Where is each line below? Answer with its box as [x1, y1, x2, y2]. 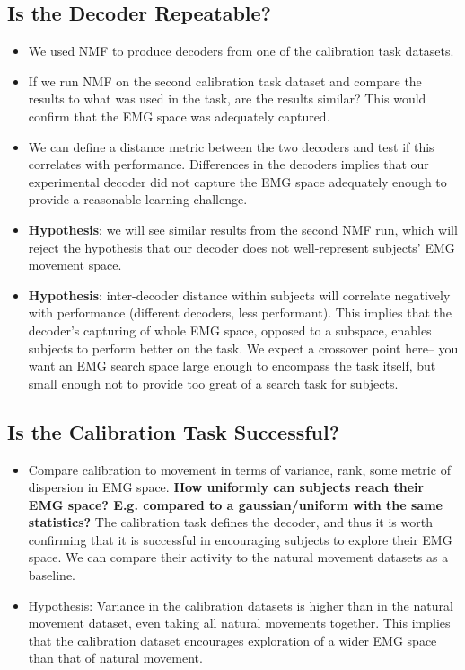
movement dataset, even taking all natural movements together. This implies [28, 613, 451, 632]
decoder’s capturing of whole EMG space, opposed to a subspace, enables [28, 320, 432, 339]
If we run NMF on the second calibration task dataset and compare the [28, 71, 422, 90]
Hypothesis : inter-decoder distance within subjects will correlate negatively [28, 285, 451, 304]
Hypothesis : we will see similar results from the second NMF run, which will [28, 219, 458, 238]
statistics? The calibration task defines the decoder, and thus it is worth [28, 513, 433, 532]
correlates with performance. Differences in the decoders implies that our [28, 155, 429, 174]
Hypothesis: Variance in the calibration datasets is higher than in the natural [28, 595, 453, 614]
